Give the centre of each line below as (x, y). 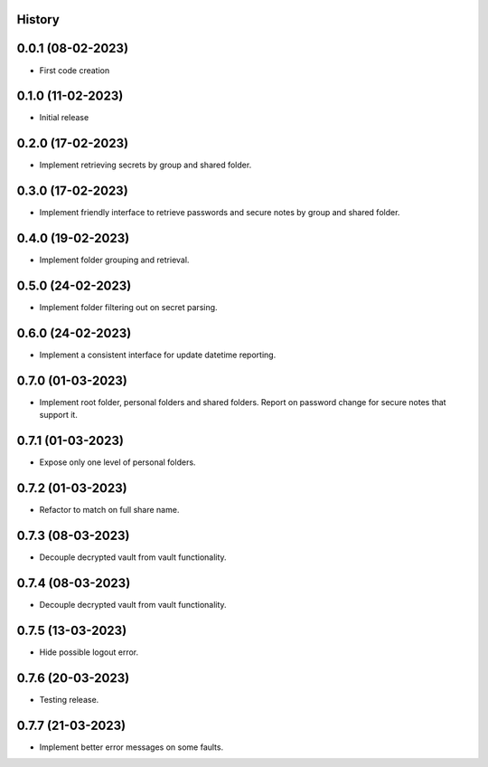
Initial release (64, 118)
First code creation (75, 70)
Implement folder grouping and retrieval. (114, 260)
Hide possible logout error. (89, 652)
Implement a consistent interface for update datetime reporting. (158, 355)
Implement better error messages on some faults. (131, 747)
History (38, 19)
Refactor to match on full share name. (109, 510)
